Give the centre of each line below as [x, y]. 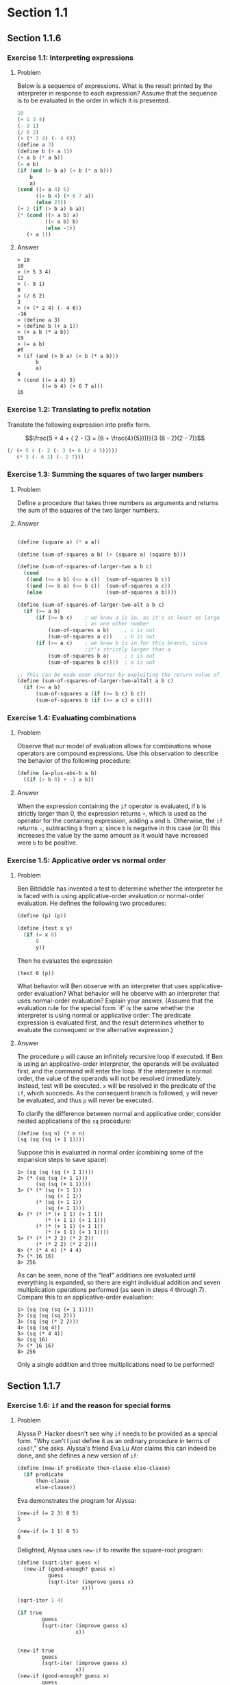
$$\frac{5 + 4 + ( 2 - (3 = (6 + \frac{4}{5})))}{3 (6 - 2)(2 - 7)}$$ [115, 438]
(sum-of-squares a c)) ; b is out [101, 637]
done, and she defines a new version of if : [78, 1455]
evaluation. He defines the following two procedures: [91, 903]
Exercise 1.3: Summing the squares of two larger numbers [105, 474]
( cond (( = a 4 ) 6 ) [43, 190]
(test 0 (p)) [36, 973]
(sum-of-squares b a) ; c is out [101, 656]
